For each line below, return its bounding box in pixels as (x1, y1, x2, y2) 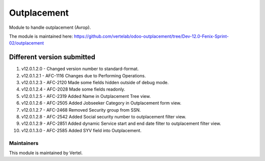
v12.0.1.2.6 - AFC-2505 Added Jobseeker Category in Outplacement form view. (21, 100, 182, 106)
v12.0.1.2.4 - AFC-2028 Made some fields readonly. (21, 86, 125, 92)
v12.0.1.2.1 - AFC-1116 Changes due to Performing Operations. (21, 72, 146, 78)
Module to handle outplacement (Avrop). (9, 24, 91, 30)
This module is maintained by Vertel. (9, 150, 83, 156)
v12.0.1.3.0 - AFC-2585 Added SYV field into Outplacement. (21, 127, 142, 133)
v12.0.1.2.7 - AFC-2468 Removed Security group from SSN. (21, 107, 141, 113)
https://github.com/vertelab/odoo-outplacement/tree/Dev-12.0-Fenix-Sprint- (74, 33, 229, 39)
